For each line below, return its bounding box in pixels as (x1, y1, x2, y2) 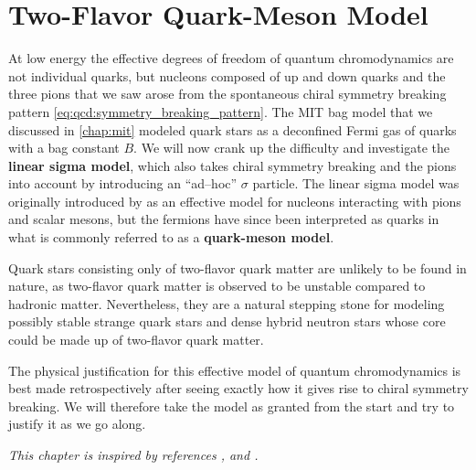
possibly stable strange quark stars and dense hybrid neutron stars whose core (8, 312, 446, 331)
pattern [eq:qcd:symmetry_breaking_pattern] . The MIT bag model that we (8, 101, 433, 121)
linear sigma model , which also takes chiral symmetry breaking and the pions (8, 155, 457, 175)
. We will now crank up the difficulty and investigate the (133, 138, 450, 157)
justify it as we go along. (8, 414, 146, 433)
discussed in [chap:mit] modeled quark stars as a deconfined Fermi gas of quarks (8, 120, 457, 139)
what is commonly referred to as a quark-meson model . (8, 228, 334, 247)
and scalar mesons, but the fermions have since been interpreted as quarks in (8, 209, 439, 229)
